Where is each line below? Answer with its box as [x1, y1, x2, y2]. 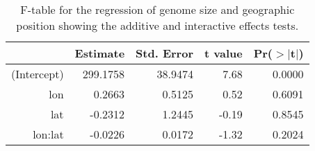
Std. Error [136, 45, 193, 61]
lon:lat [33, 126, 64, 142]
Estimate [74, 45, 125, 61]
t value [204, 45, 243, 61]
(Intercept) [11, 66, 64, 82]
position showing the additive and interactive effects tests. [16, 17, 299, 33]
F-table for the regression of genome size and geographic [20, 1, 295, 17]
